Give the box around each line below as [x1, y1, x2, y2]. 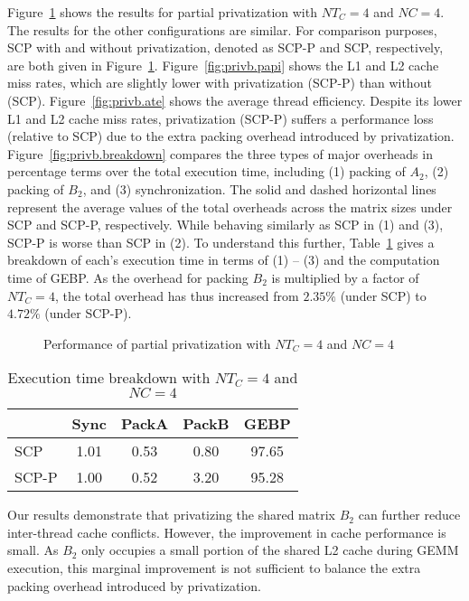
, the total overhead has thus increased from [54, 286, 299, 305]
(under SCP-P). [44, 304, 132, 323]
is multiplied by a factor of [271, 268, 419, 286]
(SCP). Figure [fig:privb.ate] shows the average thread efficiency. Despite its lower [7, 90, 463, 109]
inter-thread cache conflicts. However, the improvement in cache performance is [7, 522, 446, 541]
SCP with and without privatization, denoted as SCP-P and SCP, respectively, [7, 38, 444, 57]
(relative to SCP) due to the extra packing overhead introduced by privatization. [7, 127, 455, 146]
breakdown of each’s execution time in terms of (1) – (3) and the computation [7, 250, 440, 269]
